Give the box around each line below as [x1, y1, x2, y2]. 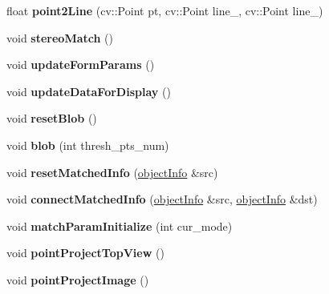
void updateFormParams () [6, 56, 155, 73]
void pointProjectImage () [6, 271, 149, 288]
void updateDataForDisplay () [6, 83, 171, 99]
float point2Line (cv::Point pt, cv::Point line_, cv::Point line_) [6, 2, 323, 18]
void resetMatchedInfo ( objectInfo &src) [6, 163, 218, 180]
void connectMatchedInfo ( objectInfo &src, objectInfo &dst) [6, 191, 318, 207]
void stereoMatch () [6, 29, 113, 46]
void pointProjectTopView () [6, 244, 164, 261]
